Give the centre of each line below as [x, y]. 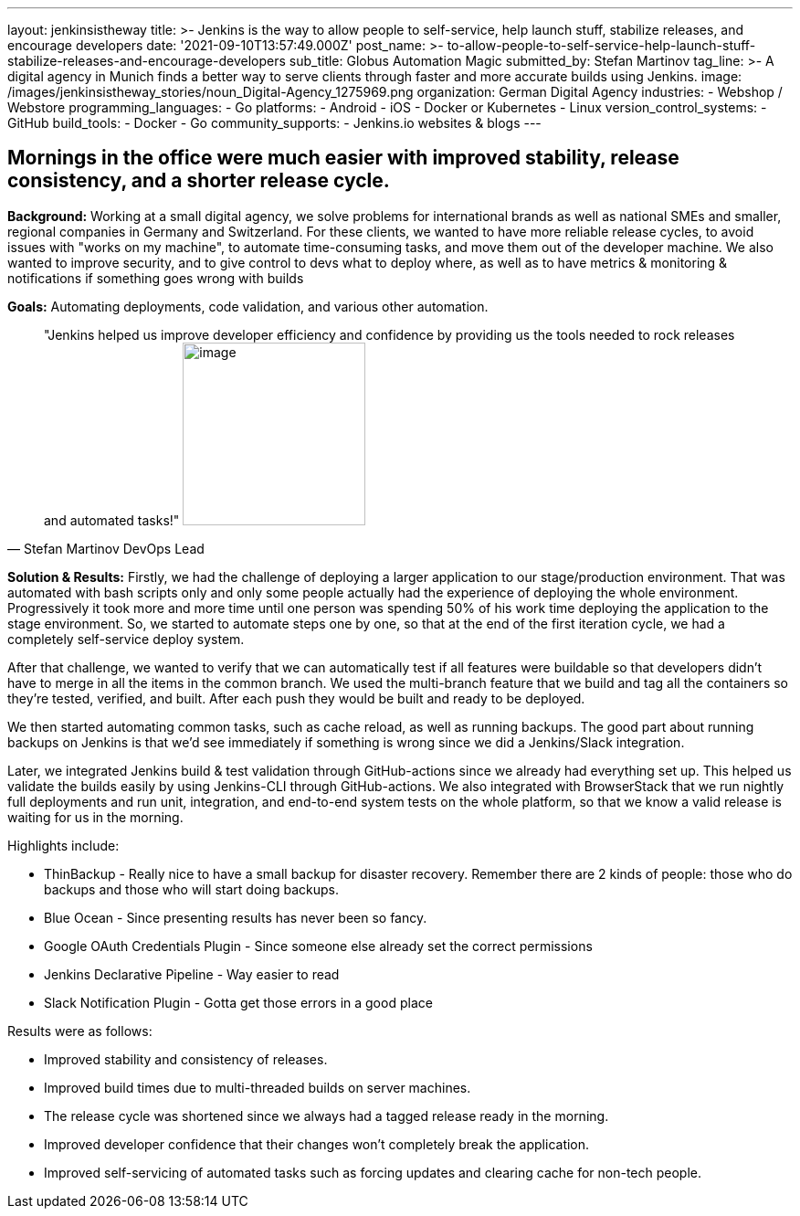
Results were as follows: [80, 1031]
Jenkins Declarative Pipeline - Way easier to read [192, 974]
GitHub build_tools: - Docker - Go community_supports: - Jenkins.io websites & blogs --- [274, 123]
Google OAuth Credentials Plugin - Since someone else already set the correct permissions [318, 946]
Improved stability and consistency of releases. [186, 1059]
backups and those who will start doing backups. [192, 889]
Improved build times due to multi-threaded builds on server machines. [258, 1087]
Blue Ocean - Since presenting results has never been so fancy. [236, 917]
